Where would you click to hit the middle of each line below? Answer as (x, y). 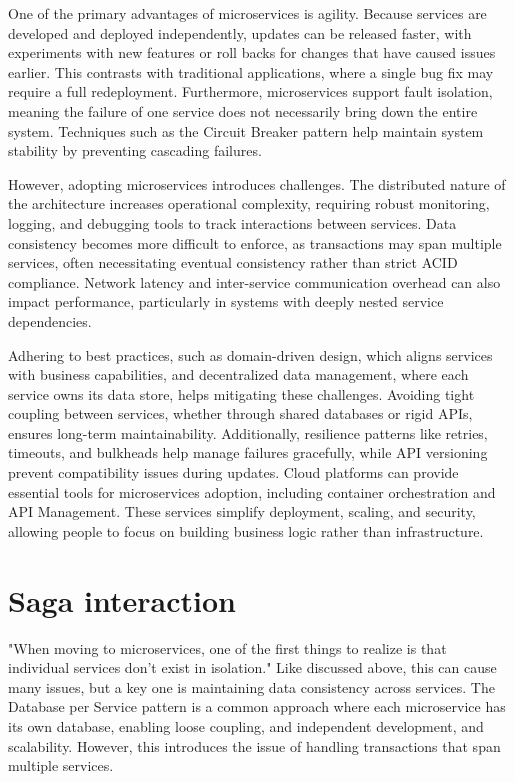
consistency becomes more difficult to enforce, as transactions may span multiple (255, 242)
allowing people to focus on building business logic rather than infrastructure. (246, 530)
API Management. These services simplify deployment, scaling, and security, (242, 511)
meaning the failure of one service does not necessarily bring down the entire (243, 110)
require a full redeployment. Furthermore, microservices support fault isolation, (250, 91)
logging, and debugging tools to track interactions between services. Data (232, 222)
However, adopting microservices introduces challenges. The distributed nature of (257, 183)
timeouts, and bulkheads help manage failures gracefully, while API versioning (248, 452)
